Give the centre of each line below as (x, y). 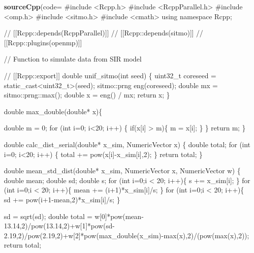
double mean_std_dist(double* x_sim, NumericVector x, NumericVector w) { (122, 171)
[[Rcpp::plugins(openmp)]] (43, 42)
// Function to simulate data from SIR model (73, 59)
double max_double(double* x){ (53, 111)
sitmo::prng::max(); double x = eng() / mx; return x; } (87, 95)
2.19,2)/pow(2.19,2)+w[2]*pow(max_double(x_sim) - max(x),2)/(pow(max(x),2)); (127, 235)
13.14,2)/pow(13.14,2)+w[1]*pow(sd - (59, 226)
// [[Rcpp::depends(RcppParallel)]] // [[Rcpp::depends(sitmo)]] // (104, 33)
